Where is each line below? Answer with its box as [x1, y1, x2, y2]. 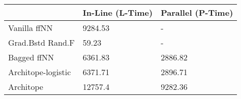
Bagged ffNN [8, 51, 54, 63]
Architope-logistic [8, 66, 71, 78]
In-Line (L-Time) [82, 7, 153, 18]
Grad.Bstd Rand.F [8, 37, 75, 48]
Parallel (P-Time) [161, 7, 233, 18]
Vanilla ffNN [8, 22, 53, 34]
